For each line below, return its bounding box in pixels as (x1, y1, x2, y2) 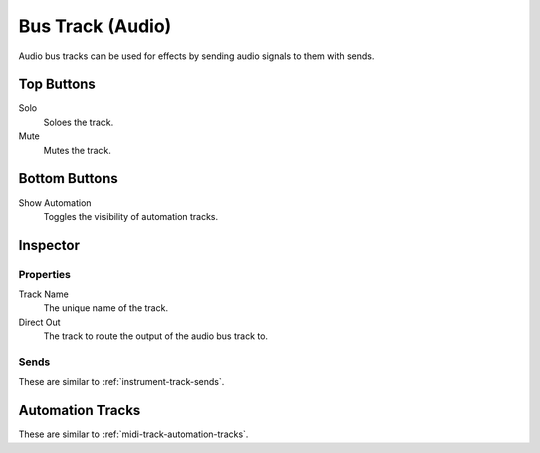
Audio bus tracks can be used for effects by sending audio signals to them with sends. (18, 50, 375, 62)
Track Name (18, 288, 69, 300)
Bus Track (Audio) (18, 15, 172, 37)
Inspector (18, 236, 80, 254)
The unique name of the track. (43, 302, 169, 314)
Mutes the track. (43, 144, 112, 156)
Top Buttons (18, 76, 97, 93)
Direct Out (18, 316, 61, 328)
